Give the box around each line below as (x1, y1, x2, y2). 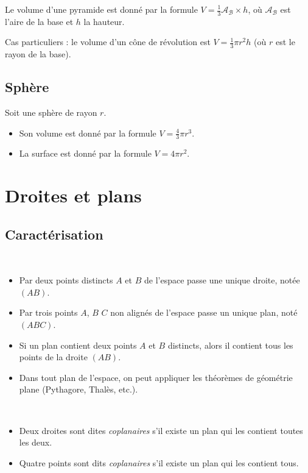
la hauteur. (83, 15, 125, 27)
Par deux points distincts (19, 274, 113, 286)
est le (275, 35, 295, 48)
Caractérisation (5, 224, 103, 243)
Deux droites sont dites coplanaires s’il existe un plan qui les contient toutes (19, 424, 303, 436)
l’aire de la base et (5, 15, 74, 27)
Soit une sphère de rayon (5, 106, 97, 119)
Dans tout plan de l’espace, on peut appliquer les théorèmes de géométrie (19, 371, 293, 383)
